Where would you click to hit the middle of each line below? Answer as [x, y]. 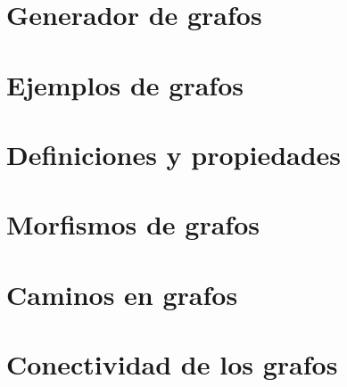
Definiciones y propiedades [174, 154]
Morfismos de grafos [133, 224]
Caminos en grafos [122, 294]
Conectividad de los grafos [172, 364]
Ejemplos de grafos [125, 84]
